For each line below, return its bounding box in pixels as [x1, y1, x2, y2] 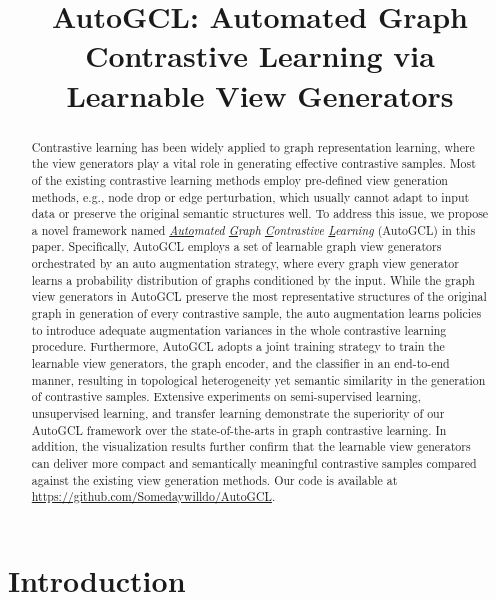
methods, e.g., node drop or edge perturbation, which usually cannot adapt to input [31, 188, 470, 205]
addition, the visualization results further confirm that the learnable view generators [31, 438, 471, 455]
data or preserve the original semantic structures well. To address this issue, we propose [31, 205, 489, 222]
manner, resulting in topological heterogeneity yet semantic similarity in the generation [31, 371, 486, 388]
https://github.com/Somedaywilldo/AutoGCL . [31, 488, 276, 505]
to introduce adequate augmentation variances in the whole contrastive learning [31, 321, 447, 338]
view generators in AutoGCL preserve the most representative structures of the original [31, 288, 487, 305]
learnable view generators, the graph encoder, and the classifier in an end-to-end [31, 355, 450, 372]
